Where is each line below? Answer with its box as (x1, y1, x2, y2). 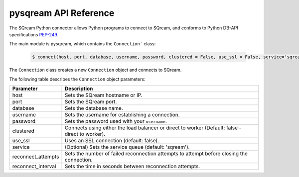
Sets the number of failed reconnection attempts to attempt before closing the (64, 150, 248, 157)
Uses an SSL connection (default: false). (64, 137, 159, 144)
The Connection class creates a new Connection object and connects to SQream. (9, 67, 182, 73)
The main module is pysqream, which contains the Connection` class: (9, 41, 156, 47)
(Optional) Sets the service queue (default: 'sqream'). (64, 144, 190, 151)
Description (64, 85, 93, 92)
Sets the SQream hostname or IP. (64, 92, 143, 99)
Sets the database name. (64, 105, 123, 112)
